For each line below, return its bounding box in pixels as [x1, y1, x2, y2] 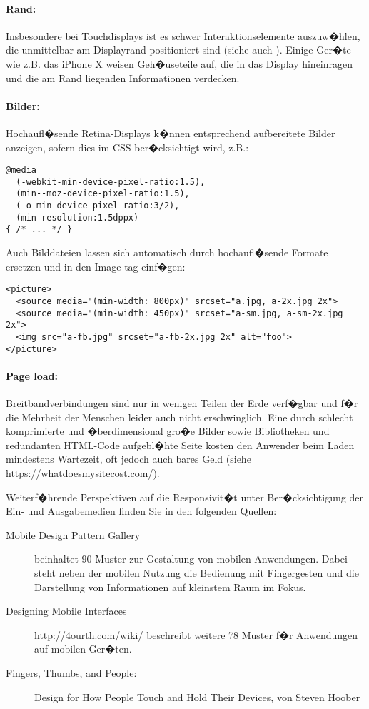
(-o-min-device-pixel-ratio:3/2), [16, 201, 180, 211]
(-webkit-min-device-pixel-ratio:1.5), [16, 176, 206, 187]
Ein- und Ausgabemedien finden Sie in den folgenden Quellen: [6, 503, 277, 518]
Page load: [6, 368, 58, 383]
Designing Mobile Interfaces [6, 603, 127, 618]
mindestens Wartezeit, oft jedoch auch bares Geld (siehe [6, 451, 251, 466]
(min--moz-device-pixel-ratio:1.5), [16, 188, 190, 199]
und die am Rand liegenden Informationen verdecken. [6, 70, 240, 85]
